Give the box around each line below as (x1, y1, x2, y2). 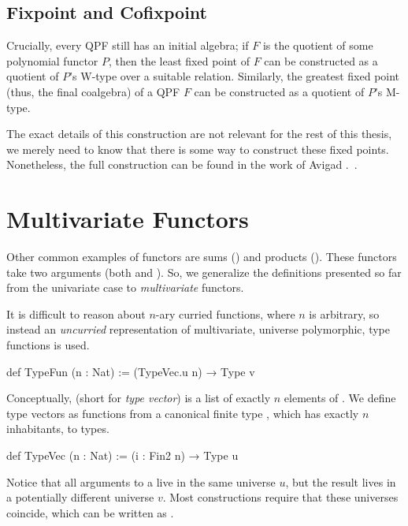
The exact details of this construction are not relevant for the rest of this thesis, (6, 125, 392, 142)
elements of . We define (284, 390, 396, 406)
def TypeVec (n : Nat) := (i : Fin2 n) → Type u (6, 447, 239, 464)
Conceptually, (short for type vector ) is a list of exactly (6, 390, 271, 406)
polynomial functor (6, 52, 98, 69)
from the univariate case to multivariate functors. (6, 279, 244, 296)
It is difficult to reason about (6, 305, 146, 322)
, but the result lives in (285, 473, 396, 490)
